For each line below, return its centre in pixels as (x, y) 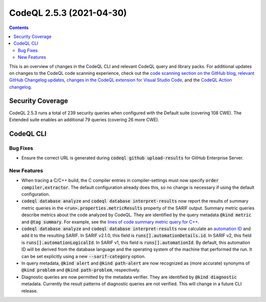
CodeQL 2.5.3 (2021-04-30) (68, 13)
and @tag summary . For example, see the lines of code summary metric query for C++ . (110, 222)
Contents (19, 28)
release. (30, 291)
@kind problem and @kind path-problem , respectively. (81, 270)
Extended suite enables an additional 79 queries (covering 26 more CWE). (84, 119)
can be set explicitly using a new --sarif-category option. (83, 256)
